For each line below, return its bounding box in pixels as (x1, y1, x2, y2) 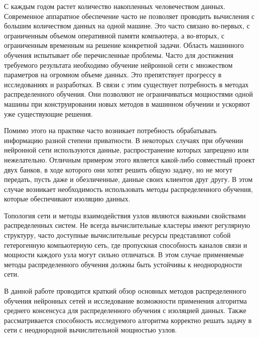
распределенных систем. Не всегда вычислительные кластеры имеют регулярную (4, 220, 251, 230)
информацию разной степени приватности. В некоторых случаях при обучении (4, 135, 243, 145)
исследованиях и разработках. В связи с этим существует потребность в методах (4, 79, 249, 89)
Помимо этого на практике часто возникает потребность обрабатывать (4, 125, 217, 136)
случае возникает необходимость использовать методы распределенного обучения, (4, 183, 253, 194)
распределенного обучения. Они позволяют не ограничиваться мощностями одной (4, 89, 253, 99)
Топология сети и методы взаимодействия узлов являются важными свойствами (4, 210, 246, 220)
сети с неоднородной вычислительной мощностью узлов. (4, 325, 177, 335)
